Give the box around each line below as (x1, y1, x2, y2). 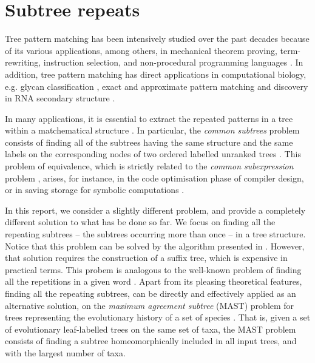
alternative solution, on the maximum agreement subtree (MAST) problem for (5, 299, 294, 311)
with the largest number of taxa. (5, 346, 126, 359)
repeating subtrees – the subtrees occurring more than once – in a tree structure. (5, 228, 306, 240)
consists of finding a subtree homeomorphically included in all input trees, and (5, 334, 297, 347)
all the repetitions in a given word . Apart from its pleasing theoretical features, (5, 275, 302, 288)
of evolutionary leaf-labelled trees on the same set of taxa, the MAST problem (5, 322, 296, 335)
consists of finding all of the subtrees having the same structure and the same (5, 135, 293, 148)
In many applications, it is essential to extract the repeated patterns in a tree (5, 112, 293, 124)
